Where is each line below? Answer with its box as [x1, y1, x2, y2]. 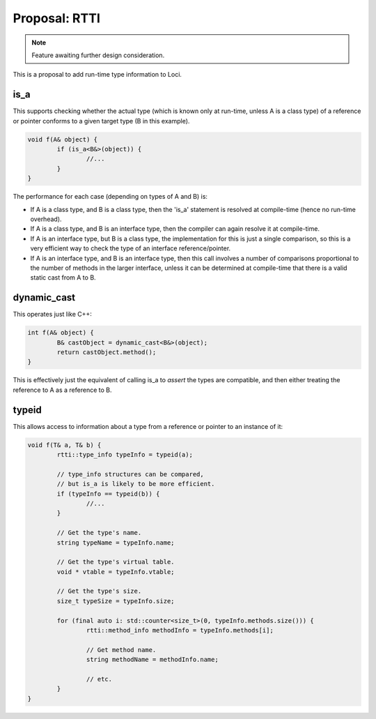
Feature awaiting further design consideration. [31, 51, 165, 59]
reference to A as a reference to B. [13, 386, 112, 394]
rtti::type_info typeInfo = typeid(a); [56, 451, 193, 458]
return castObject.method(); [56, 348, 157, 356]
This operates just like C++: [13, 310, 92, 319]
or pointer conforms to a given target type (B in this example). [13, 116, 190, 125]
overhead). [30, 215, 62, 223]
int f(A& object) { [27, 328, 94, 337]
